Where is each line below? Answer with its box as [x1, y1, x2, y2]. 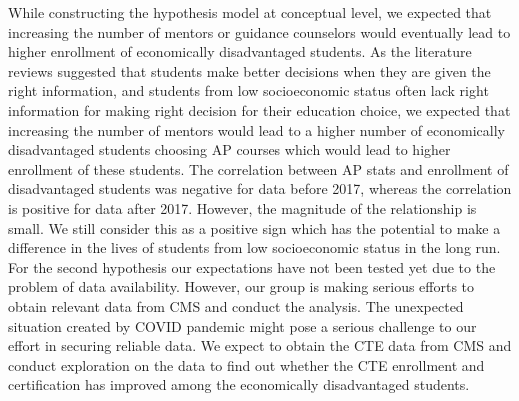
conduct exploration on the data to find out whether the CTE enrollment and [8, 354, 485, 375]
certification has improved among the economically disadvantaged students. [8, 374, 470, 395]
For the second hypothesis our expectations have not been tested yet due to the [8, 256, 496, 277]
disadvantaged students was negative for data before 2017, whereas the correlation [8, 178, 512, 199]
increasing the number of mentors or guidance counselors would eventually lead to [8, 21, 511, 42]
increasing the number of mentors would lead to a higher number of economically [8, 119, 505, 140]
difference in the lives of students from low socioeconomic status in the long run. [8, 237, 501, 258]
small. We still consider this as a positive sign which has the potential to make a [8, 217, 501, 238]
